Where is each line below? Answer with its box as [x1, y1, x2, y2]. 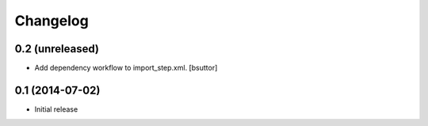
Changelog [14, 12, 89, 29]
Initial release [34, 104, 78, 114]
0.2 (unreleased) [14, 42, 99, 55]
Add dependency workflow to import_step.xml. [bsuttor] [34, 63, 218, 73]
